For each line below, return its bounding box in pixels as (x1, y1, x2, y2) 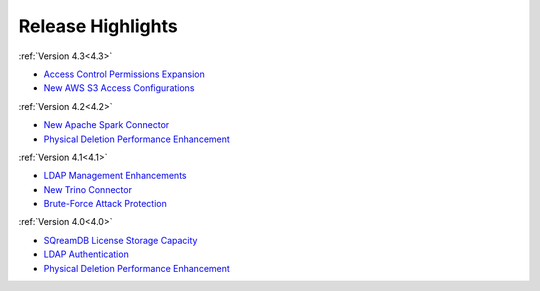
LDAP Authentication (43, 248, 129, 260)
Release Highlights (18, 15, 179, 37)
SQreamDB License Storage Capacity (43, 234, 198, 246)
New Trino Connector (43, 183, 132, 195)
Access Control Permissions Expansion (43, 68, 205, 80)
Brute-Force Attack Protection (43, 198, 167, 210)
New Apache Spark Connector (43, 119, 170, 131)
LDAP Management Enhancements (43, 170, 187, 182)
